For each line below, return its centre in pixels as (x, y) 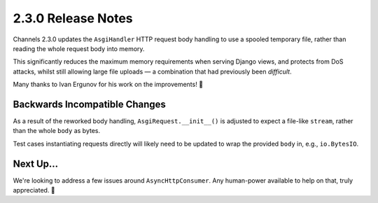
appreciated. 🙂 (34, 190)
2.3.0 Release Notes (73, 18)
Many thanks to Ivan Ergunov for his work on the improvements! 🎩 (108, 85)
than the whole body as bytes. (57, 131)
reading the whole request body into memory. (79, 48)
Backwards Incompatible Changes (89, 104)
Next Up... (36, 163)
